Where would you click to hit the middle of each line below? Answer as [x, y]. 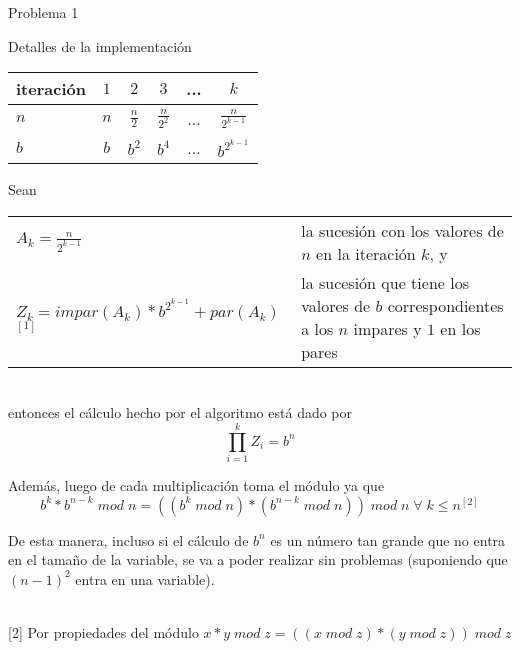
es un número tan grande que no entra [388, 539]
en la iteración [366, 253]
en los [460, 328]
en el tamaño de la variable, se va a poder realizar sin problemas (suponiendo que [258, 559]
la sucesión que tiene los [385, 282]
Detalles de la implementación [100, 45]
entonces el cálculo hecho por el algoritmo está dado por [180, 412]
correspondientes [445, 305]
